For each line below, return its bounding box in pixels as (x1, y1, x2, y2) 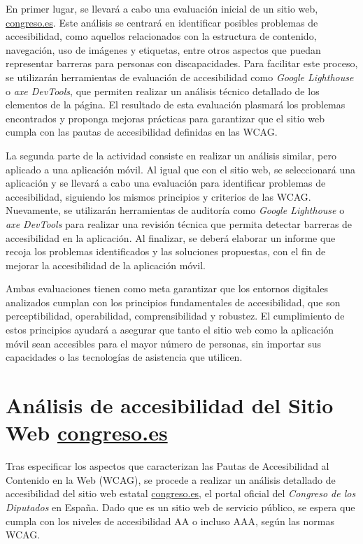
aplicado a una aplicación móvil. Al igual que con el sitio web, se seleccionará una (6, 162, 355, 176)
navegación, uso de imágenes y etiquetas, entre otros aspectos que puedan (6, 42, 321, 57)
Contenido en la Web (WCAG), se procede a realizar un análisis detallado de (6, 472, 336, 487)
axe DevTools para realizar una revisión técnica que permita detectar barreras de (6, 216, 353, 231)
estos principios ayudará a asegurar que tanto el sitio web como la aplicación (6, 322, 334, 337)
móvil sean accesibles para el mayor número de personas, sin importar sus (6, 336, 322, 350)
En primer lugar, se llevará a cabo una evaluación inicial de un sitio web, (6, 1, 318, 15)
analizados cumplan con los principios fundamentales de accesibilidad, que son (6, 294, 341, 309)
